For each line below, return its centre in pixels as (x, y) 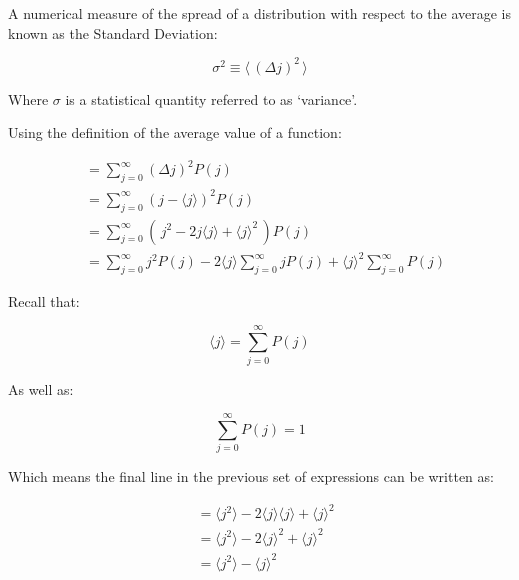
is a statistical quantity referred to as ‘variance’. (211, 98)
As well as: (41, 388)
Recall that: (44, 300)
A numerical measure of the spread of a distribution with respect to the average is (260, 13)
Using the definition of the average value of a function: (175, 132)
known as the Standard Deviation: (113, 32)
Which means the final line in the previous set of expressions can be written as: (251, 476)
